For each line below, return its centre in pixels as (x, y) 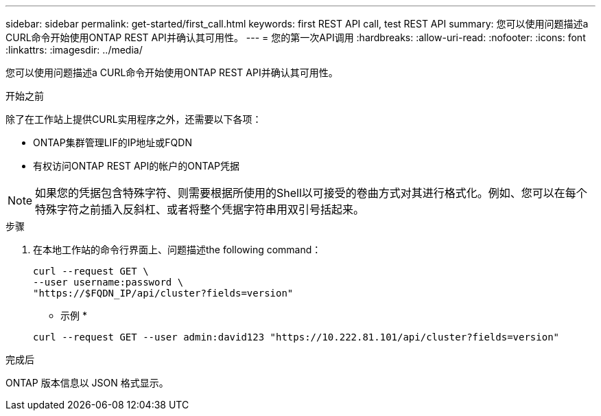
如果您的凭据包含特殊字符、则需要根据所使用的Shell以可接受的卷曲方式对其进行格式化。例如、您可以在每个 (311, 193)
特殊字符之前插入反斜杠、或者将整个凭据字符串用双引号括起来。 (200, 209)
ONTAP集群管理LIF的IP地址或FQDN (113, 142)
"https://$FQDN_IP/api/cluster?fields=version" (163, 293)
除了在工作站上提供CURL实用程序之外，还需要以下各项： (134, 119)
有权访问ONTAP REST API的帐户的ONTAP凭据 (137, 166)
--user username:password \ (108, 282)
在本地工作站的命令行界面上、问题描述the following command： (177, 250)
